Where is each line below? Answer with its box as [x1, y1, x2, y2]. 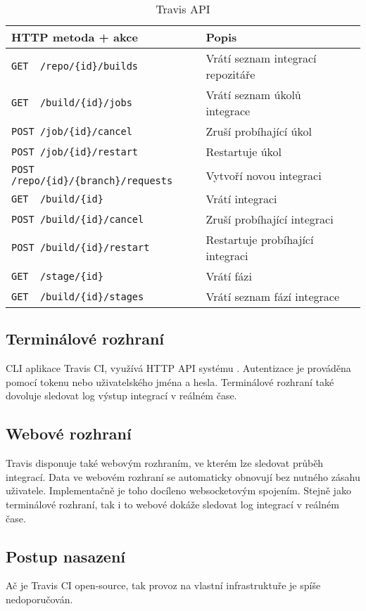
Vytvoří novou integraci [206, 167, 322, 184]
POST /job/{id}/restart [11, 146, 139, 157]
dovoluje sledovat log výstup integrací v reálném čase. [6, 388, 237, 403]
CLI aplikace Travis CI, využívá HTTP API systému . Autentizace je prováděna [6, 361, 351, 375]
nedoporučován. [6, 591, 73, 606]
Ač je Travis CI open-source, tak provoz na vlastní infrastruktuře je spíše [6, 578, 321, 593]
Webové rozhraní [6, 423, 132, 444]
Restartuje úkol [206, 143, 282, 160]
